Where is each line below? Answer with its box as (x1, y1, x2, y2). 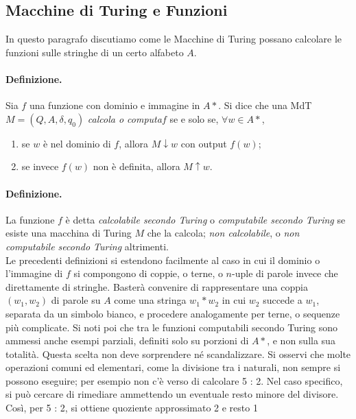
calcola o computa (87, 111, 162, 125)
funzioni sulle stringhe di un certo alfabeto (5, 45, 184, 59)
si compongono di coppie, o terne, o (73, 266, 223, 280)
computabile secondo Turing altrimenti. (5, 239, 169, 253)
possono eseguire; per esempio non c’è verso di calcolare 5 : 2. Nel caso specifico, (5, 373, 343, 387)
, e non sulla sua (267, 333, 335, 348)
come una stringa (114, 293, 187, 307)
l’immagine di (5, 266, 63, 280)
